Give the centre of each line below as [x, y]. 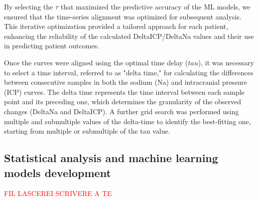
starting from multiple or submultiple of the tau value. [87, 131]
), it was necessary [226, 62]
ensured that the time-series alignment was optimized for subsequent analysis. [123, 16]
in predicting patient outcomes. [52, 46]
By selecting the [29, 6]
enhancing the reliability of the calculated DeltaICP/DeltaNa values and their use [129, 36]
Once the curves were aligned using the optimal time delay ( [96, 62]
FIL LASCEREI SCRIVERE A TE [58, 193]
